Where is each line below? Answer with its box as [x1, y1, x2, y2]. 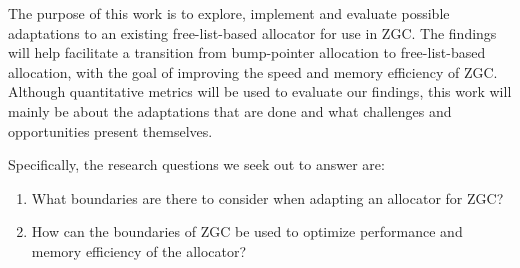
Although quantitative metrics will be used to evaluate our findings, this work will [8, 81, 512, 102]
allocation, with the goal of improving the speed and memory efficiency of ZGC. [8, 61, 498, 82]
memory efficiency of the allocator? [31, 240, 247, 261]
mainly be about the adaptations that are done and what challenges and [8, 100, 452, 121]
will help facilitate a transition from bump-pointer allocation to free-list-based [8, 42, 486, 63]
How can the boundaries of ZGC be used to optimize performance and [31, 221, 463, 242]
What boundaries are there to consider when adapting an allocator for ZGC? [31, 187, 504, 208]
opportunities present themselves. [8, 120, 213, 141]
